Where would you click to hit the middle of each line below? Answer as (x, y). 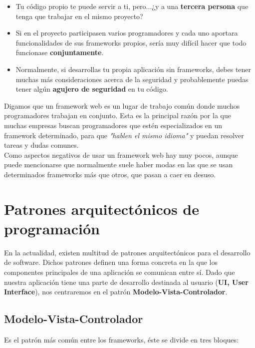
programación (52, 228)
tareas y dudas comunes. (41, 145)
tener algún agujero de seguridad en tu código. (92, 89)
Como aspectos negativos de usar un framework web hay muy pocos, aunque (121, 154)
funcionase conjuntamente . (60, 52)
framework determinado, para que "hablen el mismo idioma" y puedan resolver (124, 135)
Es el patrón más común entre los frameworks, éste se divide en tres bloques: (121, 339)
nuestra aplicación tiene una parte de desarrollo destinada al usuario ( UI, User (126, 282)
